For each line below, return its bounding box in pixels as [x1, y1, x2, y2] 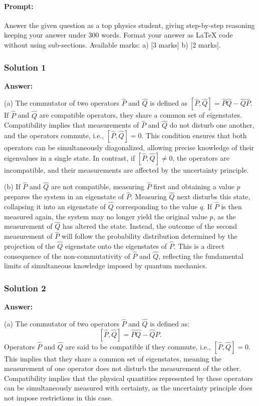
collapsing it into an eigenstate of [4, 201, 106, 212]
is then [221, 201, 242, 212]
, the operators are [172, 152, 229, 163]
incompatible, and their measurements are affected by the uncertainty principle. [4, 164, 249, 175]
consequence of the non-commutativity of [4, 250, 130, 261]
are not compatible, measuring [51, 181, 145, 192]
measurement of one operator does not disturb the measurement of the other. [4, 363, 241, 373]
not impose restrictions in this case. [4, 392, 113, 403]
